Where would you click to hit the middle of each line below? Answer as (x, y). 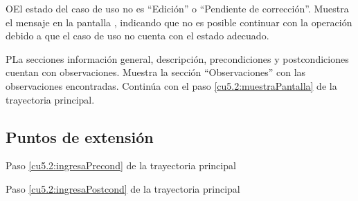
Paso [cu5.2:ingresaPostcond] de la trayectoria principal (123, 188)
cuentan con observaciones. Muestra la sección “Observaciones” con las (156, 72)
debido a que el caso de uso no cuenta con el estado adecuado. (137, 36)
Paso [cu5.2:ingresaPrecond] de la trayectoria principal (121, 165)
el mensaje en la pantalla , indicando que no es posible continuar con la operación (179, 22)
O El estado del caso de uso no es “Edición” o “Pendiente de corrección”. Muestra (177, 8)
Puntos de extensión (80, 136)
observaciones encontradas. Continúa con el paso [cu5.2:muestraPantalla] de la (171, 85)
